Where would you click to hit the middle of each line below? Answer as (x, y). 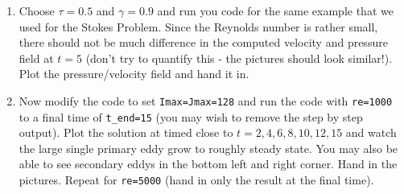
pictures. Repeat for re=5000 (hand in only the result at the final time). (196, 180)
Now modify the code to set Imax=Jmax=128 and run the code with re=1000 (206, 100)
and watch (371, 132)
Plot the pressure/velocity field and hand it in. (134, 74)
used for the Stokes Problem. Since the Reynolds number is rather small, (198, 26)
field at (36, 58)
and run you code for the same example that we (275, 10)
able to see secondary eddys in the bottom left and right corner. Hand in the (208, 164)
